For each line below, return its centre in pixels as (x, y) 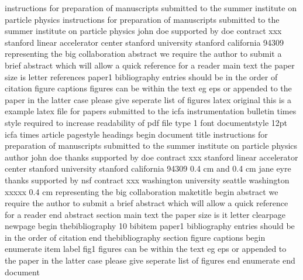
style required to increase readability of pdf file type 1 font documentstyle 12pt (146, 122)
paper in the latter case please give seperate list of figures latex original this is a (148, 99)
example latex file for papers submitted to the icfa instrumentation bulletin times (151, 111)
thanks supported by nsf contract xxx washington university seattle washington (147, 180)
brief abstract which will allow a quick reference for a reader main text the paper (150, 65)
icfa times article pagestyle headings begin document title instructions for (136, 134)
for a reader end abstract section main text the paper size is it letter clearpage (145, 214)
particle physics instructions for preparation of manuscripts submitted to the (142, 19)
